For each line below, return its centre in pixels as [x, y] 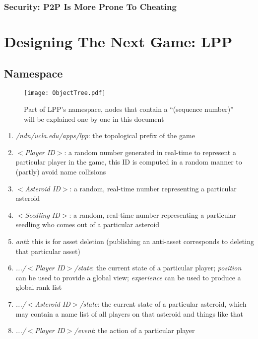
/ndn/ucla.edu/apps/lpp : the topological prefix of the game [105, 135]
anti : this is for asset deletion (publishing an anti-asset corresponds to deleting [135, 241]
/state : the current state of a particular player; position [158, 268]
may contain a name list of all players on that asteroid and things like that [129, 313]
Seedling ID [42, 214]
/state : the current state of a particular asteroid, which [163, 303]
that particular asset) [48, 251]
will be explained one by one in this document [94, 119]
